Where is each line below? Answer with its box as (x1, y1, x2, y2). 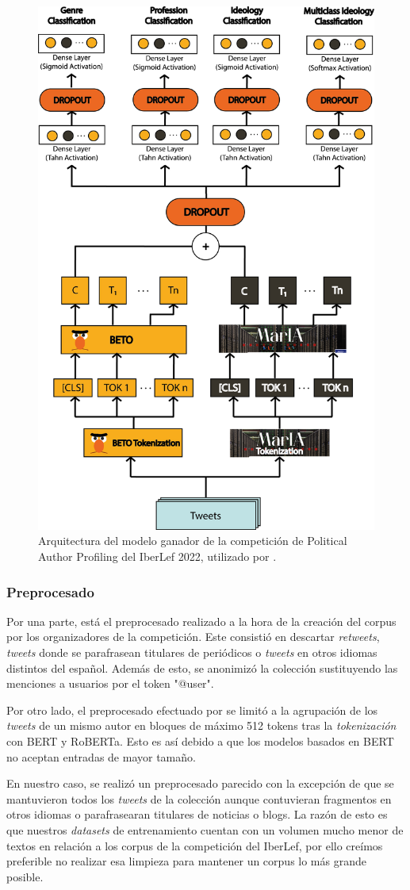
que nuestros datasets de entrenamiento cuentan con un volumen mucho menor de (6, 821, 404, 838)
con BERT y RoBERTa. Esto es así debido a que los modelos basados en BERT (6, 732, 394, 749)
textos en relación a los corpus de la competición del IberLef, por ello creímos (6, 837, 383, 854)
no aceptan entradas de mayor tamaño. (6, 748, 196, 765)
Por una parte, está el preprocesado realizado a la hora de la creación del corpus (6, 612, 397, 629)
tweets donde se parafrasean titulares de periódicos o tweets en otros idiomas (6, 644, 377, 661)
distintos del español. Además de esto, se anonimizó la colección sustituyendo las (6, 659, 398, 676)
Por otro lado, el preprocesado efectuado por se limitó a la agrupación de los (6, 701, 378, 718)
